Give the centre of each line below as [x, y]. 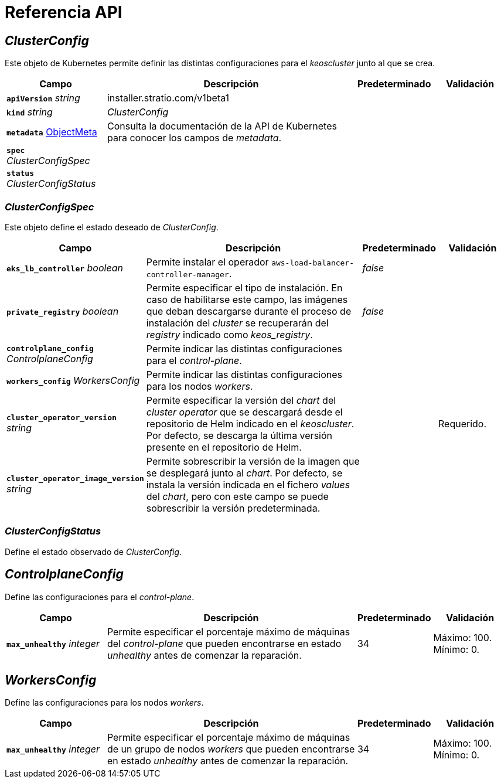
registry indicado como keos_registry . [229, 334]
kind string [30, 112]
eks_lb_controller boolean [65, 268]
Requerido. [463, 423]
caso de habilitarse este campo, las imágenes [247, 299]
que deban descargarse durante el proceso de [249, 311]
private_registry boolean [63, 311]
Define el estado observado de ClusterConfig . [93, 551]
